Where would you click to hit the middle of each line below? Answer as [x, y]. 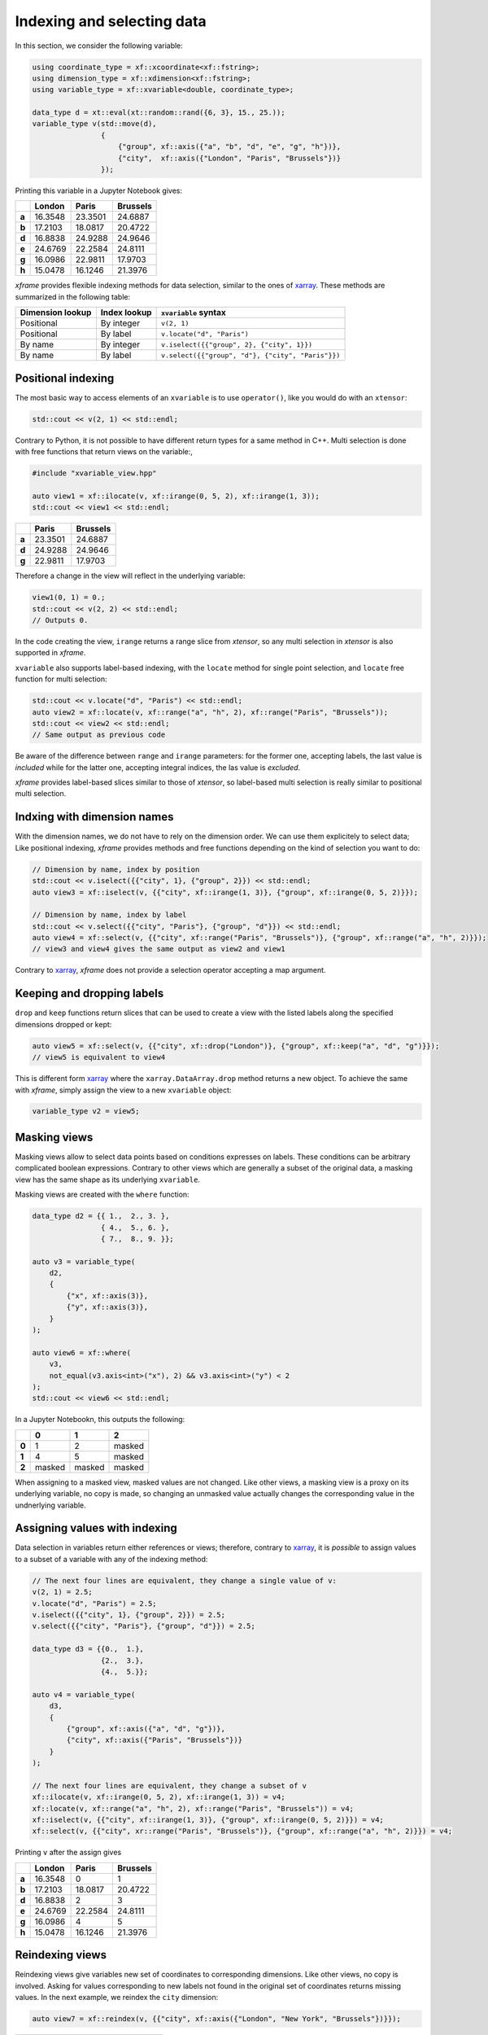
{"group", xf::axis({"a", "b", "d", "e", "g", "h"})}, [230, 147]
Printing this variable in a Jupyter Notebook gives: [99, 190]
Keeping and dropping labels [89, 993]
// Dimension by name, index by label [109, 915]
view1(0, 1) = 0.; [69, 597]
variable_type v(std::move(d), [95, 124]
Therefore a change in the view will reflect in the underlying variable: [130, 576]
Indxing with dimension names [94, 817]
